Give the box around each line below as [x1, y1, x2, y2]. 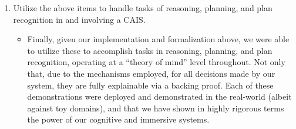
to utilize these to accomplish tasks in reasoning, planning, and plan [27, 44, 273, 56]
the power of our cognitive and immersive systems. [27, 113, 210, 125]
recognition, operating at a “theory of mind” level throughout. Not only [27, 56, 285, 68]
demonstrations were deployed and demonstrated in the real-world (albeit [27, 90, 292, 103]
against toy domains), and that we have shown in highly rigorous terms [27, 101, 284, 114]
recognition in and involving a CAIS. [13, 13, 146, 25]
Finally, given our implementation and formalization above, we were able [27, 33, 290, 45]
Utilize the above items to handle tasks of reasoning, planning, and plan [13, 2, 273, 13]
